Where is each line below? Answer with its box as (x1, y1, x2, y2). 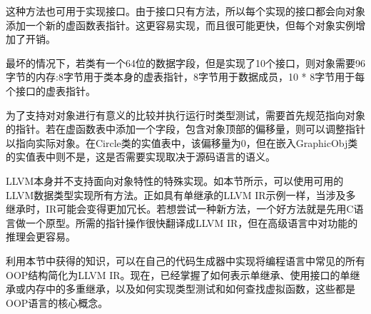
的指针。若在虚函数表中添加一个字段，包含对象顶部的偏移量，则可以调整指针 (6, 121, 365, 136)
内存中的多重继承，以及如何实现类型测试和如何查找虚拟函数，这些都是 (25, 281, 355, 296)
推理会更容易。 (6, 229, 76, 244)
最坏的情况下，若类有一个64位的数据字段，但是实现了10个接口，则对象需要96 (6, 55, 365, 70)
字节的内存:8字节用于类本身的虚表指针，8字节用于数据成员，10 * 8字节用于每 (6, 69, 365, 84)
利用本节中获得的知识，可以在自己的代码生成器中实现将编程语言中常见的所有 (6, 253, 365, 268)
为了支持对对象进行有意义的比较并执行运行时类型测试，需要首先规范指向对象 (6, 107, 365, 122)
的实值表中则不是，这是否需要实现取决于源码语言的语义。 (6, 149, 275, 164)
